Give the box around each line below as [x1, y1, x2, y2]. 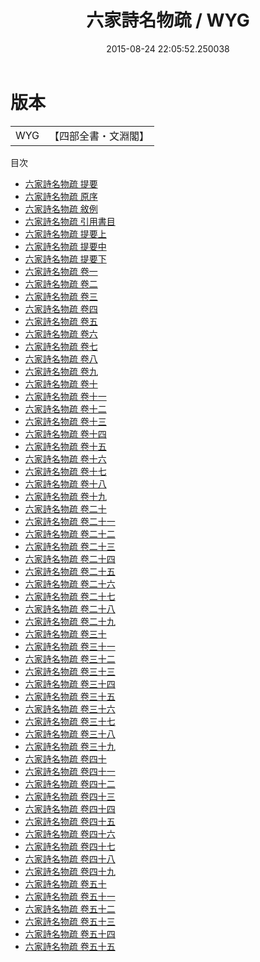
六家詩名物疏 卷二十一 [24, 515, 116, 527]
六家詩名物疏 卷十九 [24, 490, 107, 502]
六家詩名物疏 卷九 [24, 365, 98, 377]
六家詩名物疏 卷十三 [24, 415, 107, 427]
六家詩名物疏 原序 [24, 190, 98, 202]
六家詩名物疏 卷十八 [24, 477, 107, 490]
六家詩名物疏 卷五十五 [24, 940, 116, 952]
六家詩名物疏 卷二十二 [24, 527, 116, 540]
